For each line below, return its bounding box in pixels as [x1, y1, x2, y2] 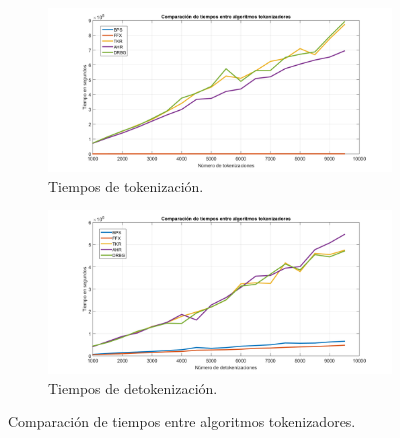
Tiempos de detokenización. [48, 377, 218, 398]
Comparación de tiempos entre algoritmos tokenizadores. [8, 411, 356, 432]
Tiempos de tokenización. [48, 175, 204, 196]
